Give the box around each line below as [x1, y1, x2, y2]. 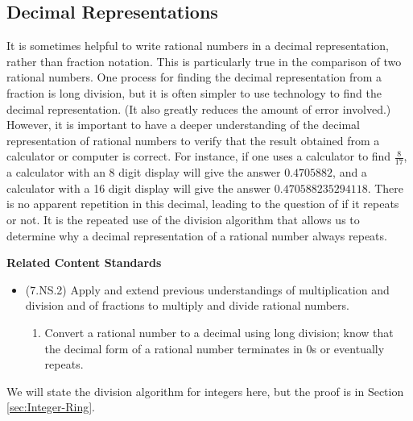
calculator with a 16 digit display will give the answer [6, 179, 271, 196]
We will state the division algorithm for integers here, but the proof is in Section [6, 382, 404, 399]
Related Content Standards [6, 254, 162, 271]
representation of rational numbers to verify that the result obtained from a [6, 131, 380, 148]
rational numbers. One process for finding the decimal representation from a [6, 69, 382, 85]
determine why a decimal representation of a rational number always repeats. [6, 227, 387, 244]
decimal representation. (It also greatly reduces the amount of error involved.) [6, 100, 391, 117]
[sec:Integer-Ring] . [6, 398, 95, 415]
